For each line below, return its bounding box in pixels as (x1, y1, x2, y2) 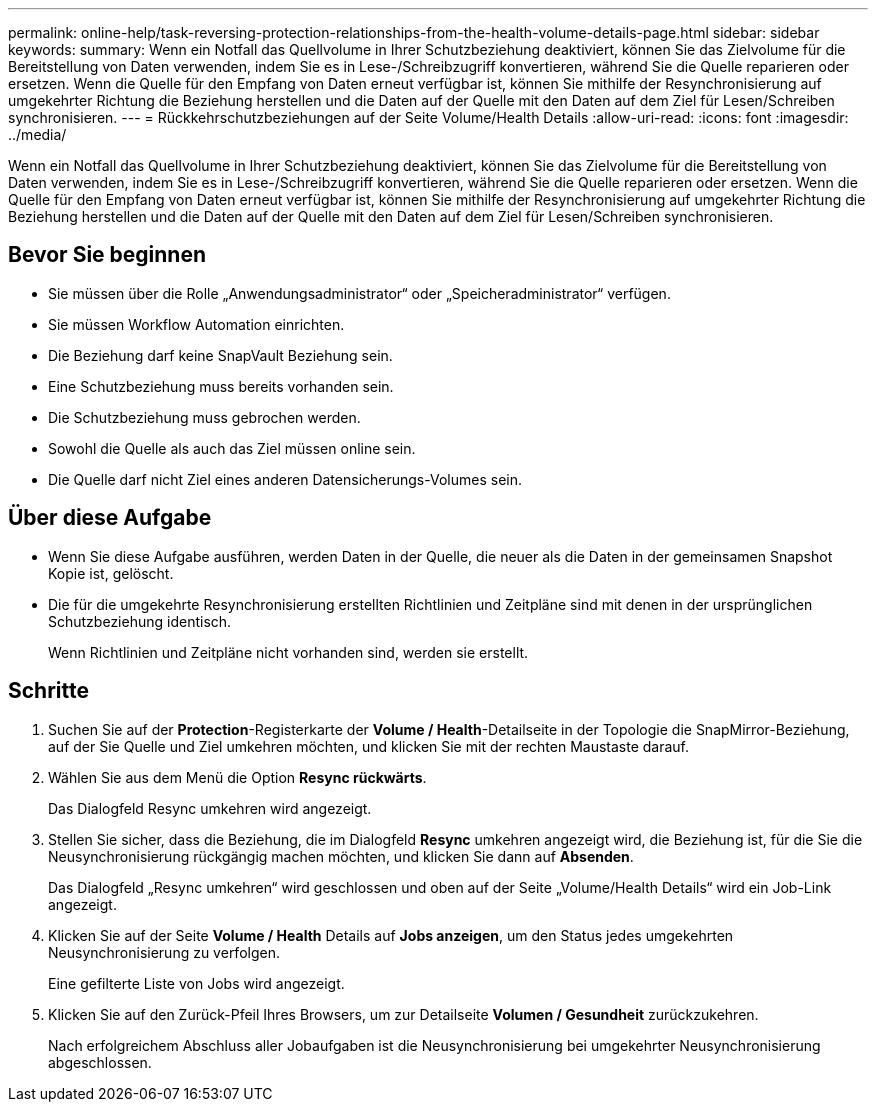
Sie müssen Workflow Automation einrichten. (48, 315, 345, 333)
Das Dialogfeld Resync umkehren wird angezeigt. (48, 799, 372, 817)
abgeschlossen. (48, 1053, 152, 1071)
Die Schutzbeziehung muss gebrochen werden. (48, 408, 361, 426)
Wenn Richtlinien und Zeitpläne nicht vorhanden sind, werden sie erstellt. (48, 643, 529, 661)
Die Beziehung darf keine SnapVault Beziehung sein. (48, 346, 393, 364)
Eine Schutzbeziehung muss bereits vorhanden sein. (48, 377, 394, 395)
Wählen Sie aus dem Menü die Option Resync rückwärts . (48, 768, 427, 786)
